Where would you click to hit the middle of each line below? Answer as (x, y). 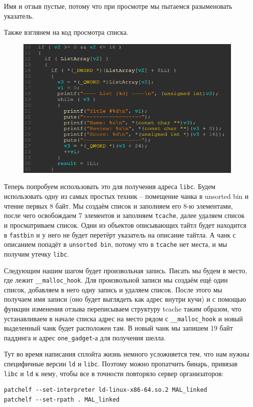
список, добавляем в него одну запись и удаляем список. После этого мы (113, 289)
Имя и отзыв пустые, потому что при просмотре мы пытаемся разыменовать (118, 6)
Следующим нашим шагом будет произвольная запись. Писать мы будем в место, (126, 270)
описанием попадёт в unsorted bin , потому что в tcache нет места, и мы (115, 244)
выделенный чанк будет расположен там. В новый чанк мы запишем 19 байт (118, 328)
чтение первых (26, 205)
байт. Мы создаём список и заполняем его (118, 205)
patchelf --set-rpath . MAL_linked (62, 399)
